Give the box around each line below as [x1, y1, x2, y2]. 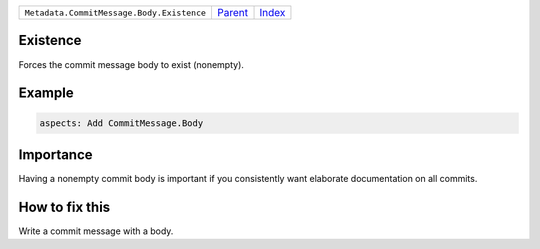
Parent [216, 6, 249, 19]
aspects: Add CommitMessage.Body [39, 117, 204, 129]
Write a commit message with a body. [18, 225, 174, 237]
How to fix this [18, 198, 111, 215]
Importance [18, 146, 94, 163]
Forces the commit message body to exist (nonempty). [18, 58, 245, 70]
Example [18, 85, 74, 102]
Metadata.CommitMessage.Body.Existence [24, 7, 207, 18]
